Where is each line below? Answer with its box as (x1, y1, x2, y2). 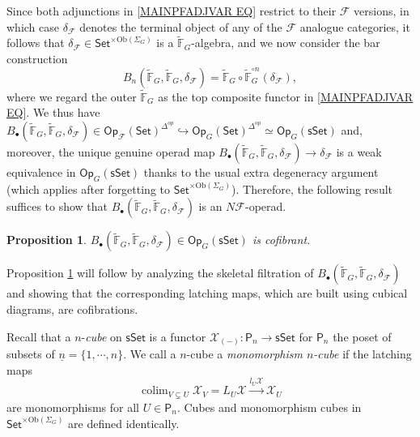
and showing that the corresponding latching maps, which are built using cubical (6, 285, 408, 302)
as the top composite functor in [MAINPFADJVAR (158, 88, 414, 105)
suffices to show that (6, 198, 108, 215)
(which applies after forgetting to (6, 180, 171, 197)
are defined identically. (68, 414, 180, 431)
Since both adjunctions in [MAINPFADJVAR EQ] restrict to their (6, 2, 337, 19)
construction (6, 50, 68, 66)
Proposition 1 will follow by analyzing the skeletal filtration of (6, 264, 314, 281)
